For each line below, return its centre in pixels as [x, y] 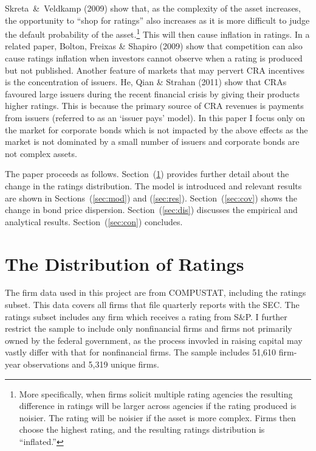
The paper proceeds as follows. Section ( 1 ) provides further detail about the [147, 174]
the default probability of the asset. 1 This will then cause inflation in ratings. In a [157, 33]
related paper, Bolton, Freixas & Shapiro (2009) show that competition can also [154, 46]
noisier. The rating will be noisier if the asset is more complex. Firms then [157, 417]
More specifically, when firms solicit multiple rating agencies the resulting [156, 393]
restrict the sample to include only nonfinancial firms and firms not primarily [149, 328]
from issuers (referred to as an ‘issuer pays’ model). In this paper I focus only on [155, 117]
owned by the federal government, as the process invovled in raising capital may [154, 340]
